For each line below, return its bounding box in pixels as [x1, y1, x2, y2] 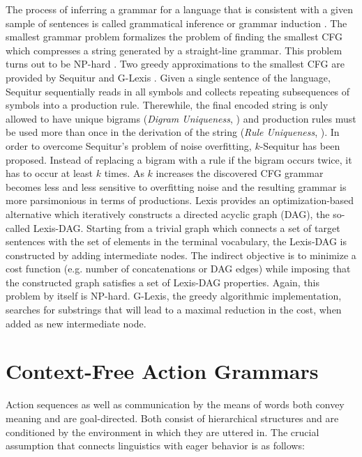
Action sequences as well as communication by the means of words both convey [6, 397, 345, 412]
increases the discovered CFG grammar [156, 166, 324, 180]
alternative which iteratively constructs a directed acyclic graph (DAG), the [6, 206, 330, 221]
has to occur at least [6, 166, 93, 180]
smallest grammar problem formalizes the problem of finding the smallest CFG [6, 29, 343, 44]
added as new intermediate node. [6, 316, 146, 330]
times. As [104, 166, 144, 180]
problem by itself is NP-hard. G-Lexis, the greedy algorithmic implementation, [6, 288, 342, 303]
